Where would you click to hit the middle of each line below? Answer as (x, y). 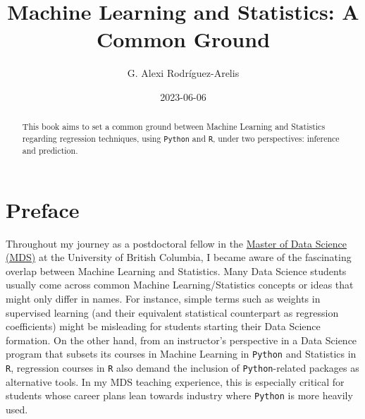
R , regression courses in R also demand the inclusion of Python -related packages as (182, 368)
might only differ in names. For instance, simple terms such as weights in (163, 299)
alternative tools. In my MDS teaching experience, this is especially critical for (175, 381)
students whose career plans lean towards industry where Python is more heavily (179, 395)
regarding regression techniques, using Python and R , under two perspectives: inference (181, 138)
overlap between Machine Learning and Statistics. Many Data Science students (176, 271)
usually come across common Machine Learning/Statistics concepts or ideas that (180, 285)
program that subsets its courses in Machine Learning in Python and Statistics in (181, 354)
